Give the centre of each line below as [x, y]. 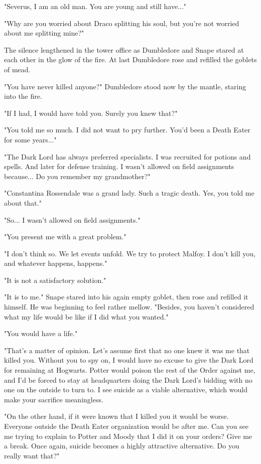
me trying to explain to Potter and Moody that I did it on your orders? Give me [128, 436]
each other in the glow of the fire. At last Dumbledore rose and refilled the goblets [130, 59]
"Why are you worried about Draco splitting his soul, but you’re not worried [122, 23]
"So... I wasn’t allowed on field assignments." [72, 219]
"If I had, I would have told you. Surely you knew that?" [91, 113]
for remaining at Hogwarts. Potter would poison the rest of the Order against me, [130, 370]
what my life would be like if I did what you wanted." [86, 316]
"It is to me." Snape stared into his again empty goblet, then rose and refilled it [126, 297]
